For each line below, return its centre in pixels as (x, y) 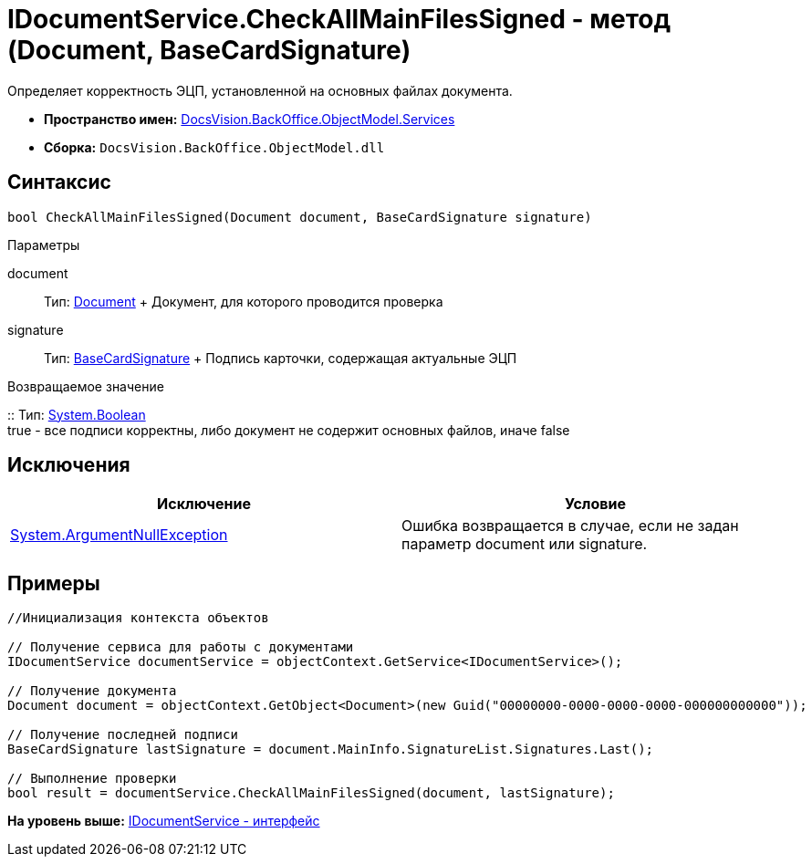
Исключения (69, 465)
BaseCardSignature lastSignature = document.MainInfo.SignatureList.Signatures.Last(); (331, 749)
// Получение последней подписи (123, 735)
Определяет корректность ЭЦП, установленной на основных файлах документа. (260, 90)
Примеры (54, 583)
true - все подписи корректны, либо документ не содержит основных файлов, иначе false (289, 430)
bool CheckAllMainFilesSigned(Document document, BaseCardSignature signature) (300, 217)
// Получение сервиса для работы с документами (181, 647)
